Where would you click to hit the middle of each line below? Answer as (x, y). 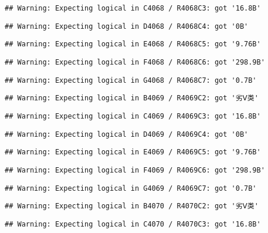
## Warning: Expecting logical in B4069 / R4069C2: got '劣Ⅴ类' (132, 98)
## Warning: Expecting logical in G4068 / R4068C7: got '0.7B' (131, 80)
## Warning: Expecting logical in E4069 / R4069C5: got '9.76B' (133, 152)
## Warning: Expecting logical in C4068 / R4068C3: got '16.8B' (133, 8)
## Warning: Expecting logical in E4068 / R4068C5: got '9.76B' (133, 44)
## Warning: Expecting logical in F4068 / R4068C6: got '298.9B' (135, 62)
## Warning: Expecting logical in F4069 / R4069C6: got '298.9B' (135, 170)
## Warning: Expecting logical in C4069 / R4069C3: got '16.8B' (133, 116)
